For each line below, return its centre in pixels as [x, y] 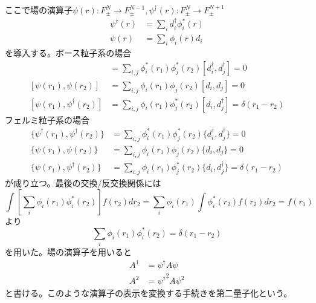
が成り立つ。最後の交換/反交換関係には [83, 183]
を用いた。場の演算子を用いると [68, 252]
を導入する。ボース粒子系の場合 [68, 53]
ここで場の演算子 [39, 10]
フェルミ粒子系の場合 [47, 119]
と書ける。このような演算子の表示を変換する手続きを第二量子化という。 [149, 293]
